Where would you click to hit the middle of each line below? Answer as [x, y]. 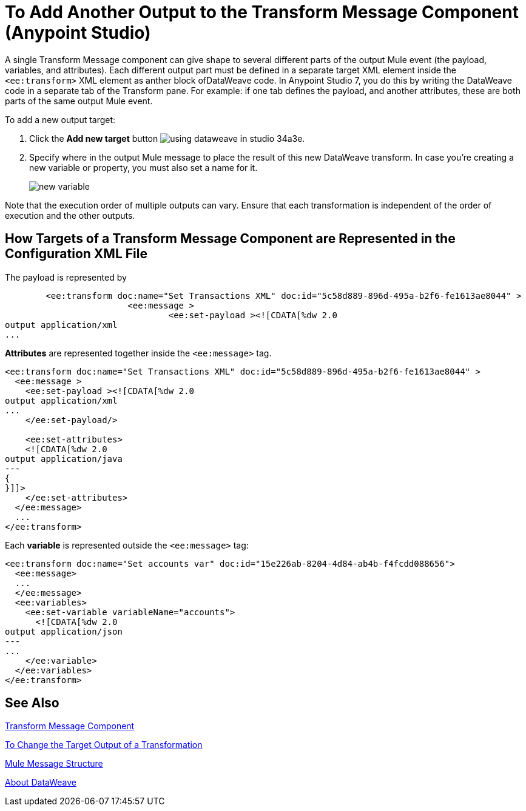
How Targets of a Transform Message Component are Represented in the [230, 239]
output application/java [64, 459]
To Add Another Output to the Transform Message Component [262, 12]
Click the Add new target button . [167, 138]
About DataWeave [41, 783]
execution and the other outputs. [70, 215]
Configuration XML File [76, 254]
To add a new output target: [60, 119]
